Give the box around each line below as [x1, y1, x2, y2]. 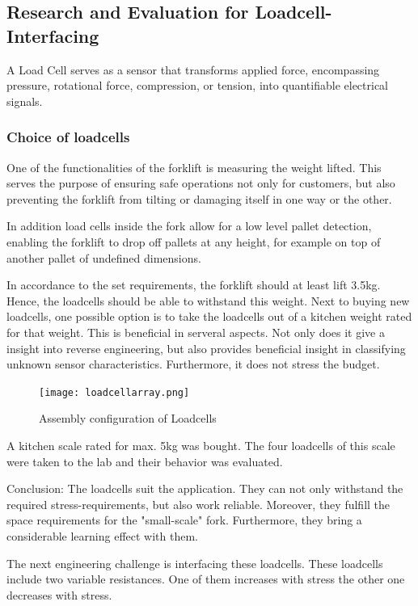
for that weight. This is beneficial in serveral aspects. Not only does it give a [6, 323, 385, 340]
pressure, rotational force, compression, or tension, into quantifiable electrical [6, 77, 389, 94]
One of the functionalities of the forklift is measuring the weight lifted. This [6, 158, 382, 175]
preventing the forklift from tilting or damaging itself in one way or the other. [6, 190, 392, 207]
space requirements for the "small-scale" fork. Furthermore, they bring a [6, 511, 362, 528]
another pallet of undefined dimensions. [6, 249, 201, 266]
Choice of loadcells [6, 127, 130, 147]
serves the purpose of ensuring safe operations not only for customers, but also [6, 175, 395, 191]
